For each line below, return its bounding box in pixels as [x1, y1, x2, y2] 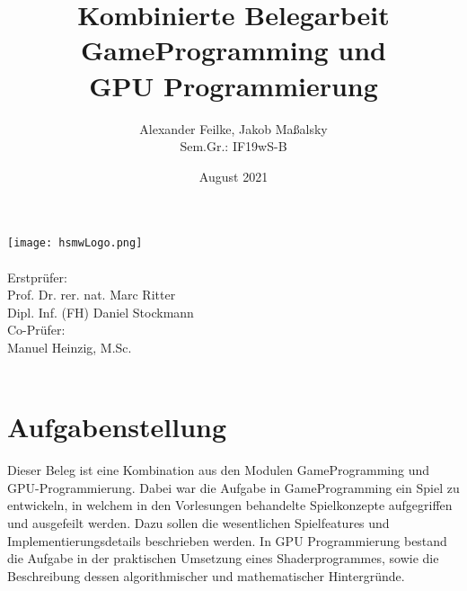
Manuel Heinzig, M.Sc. [7, 337, 132, 356]
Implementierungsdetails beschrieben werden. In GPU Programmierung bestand [7, 531, 447, 550]
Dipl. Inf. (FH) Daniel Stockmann [7, 302, 194, 321]
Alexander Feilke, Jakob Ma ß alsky [139, 119, 328, 138]
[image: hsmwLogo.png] [7, 237, 143, 250]
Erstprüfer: [7, 267, 67, 286]
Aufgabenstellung [7, 408, 227, 445]
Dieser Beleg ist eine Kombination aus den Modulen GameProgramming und [7, 461, 430, 479]
